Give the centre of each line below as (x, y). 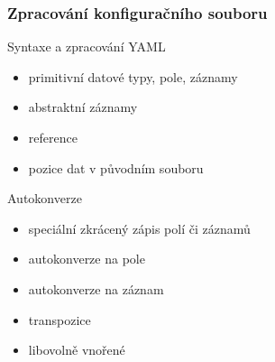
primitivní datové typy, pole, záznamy (133, 76)
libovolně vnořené (77, 350)
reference (53, 137)
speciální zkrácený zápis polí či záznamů (139, 228)
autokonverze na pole (87, 259)
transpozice (60, 319)
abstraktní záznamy (83, 107)
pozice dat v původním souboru (116, 167)
